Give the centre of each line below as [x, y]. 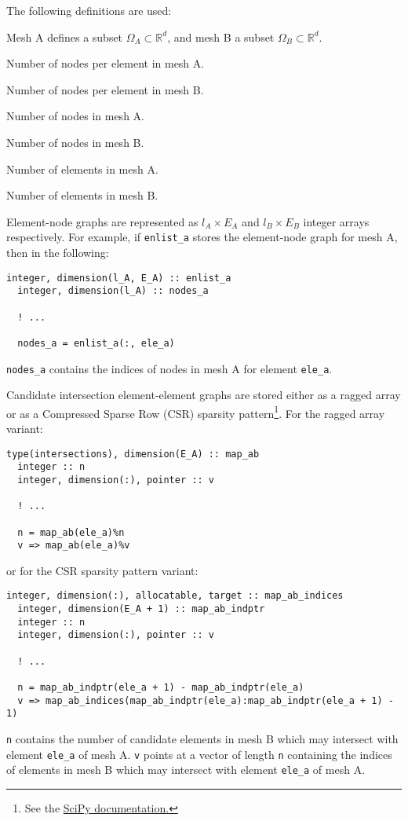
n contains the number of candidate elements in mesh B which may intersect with [202, 739]
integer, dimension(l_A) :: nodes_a [113, 291]
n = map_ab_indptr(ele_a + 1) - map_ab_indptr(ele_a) [161, 688]
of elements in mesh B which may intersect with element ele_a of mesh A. [186, 770]
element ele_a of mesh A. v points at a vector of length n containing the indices [199, 754]
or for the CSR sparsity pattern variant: [102, 570]
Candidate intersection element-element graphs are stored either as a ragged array [204, 395]
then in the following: [58, 252]
